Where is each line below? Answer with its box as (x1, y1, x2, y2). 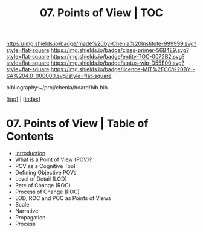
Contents (6, 130, 54, 143)
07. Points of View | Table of (6, 117, 149, 130)
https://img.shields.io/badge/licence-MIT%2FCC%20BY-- (50, 66, 195, 73)
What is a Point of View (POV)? (14, 156, 92, 163)
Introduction (14, 150, 46, 157)
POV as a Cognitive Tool (14, 163, 76, 170)
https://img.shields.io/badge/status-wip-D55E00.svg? (50, 59, 185, 66)
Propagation (14, 214, 46, 221)
